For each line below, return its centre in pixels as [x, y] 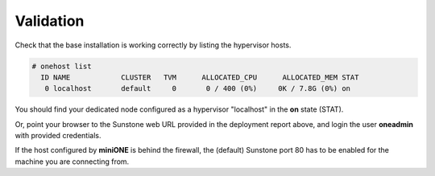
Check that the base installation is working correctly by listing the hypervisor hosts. [153, 45]
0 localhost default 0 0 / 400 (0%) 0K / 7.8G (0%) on [197, 89]
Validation [50, 21]
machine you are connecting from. [72, 162]
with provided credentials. [58, 136]
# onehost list [62, 66]
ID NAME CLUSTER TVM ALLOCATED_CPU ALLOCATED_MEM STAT [200, 77]
